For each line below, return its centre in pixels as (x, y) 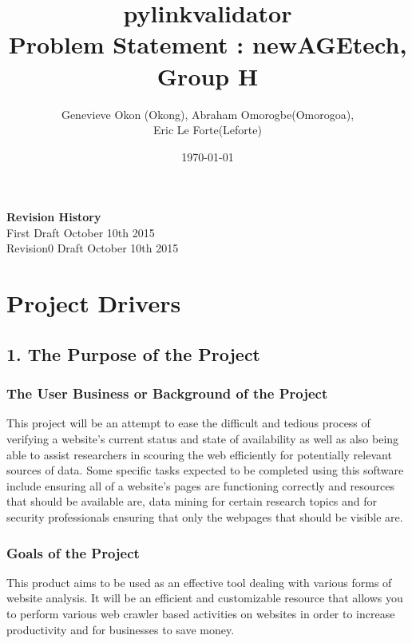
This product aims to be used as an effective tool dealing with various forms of (199, 582)
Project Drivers (94, 303)
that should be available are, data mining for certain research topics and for (192, 501)
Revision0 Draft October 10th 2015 (93, 248)
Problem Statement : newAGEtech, (208, 44)
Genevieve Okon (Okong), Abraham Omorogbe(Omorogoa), (208, 114)
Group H (208, 75)
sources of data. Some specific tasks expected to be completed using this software (205, 470)
